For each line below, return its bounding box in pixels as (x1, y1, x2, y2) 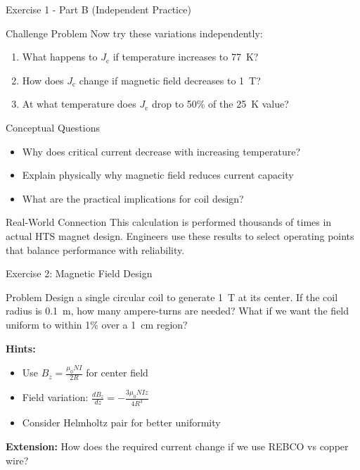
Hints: (6, 341, 36, 355)
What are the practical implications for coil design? (22, 191, 244, 205)
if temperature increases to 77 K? (112, 49, 259, 64)
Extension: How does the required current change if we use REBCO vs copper (6, 438, 349, 453)
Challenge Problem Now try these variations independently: (6, 25, 263, 40)
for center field (86, 365, 148, 380)
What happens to (22, 49, 98, 64)
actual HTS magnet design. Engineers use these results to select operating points (6, 228, 354, 243)
